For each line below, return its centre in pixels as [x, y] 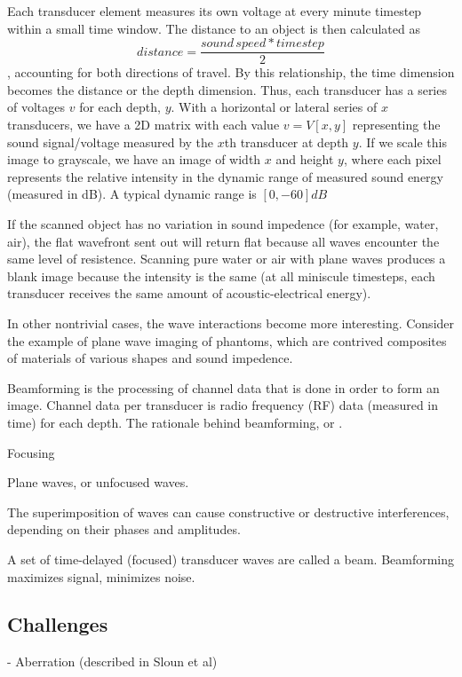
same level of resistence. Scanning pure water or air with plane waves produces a [227, 259]
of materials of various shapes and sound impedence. [150, 358]
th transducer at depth [287, 142]
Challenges [58, 624]
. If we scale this [402, 142]
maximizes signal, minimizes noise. [101, 576]
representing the [396, 125]
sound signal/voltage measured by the [111, 142]
